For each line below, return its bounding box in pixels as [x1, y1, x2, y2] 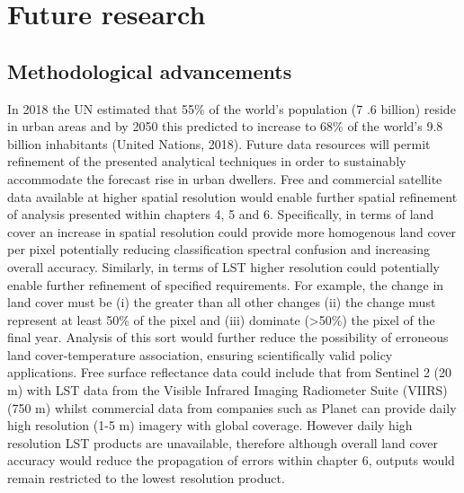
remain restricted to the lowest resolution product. [7, 469, 285, 488]
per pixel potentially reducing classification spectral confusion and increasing [7, 240, 430, 259]
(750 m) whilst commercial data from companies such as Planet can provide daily [7, 398, 457, 417]
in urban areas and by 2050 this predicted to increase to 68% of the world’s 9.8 [7, 117, 443, 136]
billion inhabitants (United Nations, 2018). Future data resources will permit [7, 134, 431, 153]
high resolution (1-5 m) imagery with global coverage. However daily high [7, 416, 413, 435]
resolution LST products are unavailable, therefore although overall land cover [7, 433, 438, 452]
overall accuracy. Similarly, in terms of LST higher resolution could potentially [7, 257, 440, 276]
